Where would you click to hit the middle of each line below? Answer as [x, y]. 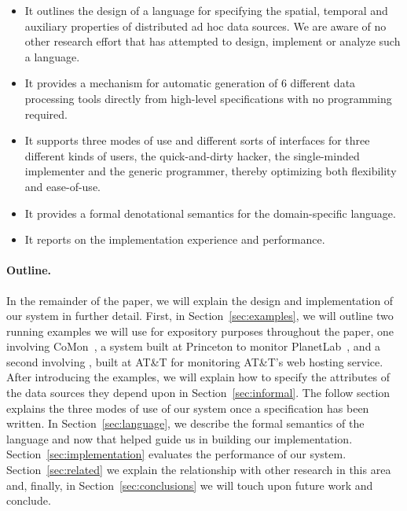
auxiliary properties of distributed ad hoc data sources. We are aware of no [205, 26]
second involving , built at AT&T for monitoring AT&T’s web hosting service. [195, 361]
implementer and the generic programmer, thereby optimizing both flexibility [211, 171]
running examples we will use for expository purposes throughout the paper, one [200, 331]
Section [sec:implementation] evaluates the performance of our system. [176, 454]
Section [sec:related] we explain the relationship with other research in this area [199, 470]
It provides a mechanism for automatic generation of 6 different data [190, 83]
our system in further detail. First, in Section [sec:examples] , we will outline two [200, 316]
